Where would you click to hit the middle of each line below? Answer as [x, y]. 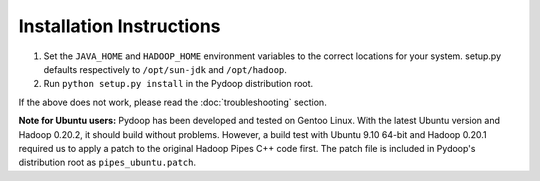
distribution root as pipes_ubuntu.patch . [107, 162]
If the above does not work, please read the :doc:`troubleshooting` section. [172, 102]
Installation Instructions [119, 26]
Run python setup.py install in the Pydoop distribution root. [178, 84]
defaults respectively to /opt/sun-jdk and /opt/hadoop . [165, 69]
